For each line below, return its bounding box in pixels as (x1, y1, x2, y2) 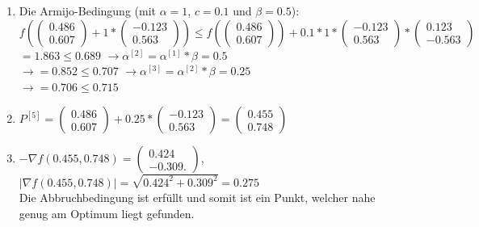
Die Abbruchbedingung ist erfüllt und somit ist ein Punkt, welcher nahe (19, 189, 376, 206)
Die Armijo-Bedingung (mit (19, 2, 157, 19)
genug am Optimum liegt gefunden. (19, 204, 195, 221)
